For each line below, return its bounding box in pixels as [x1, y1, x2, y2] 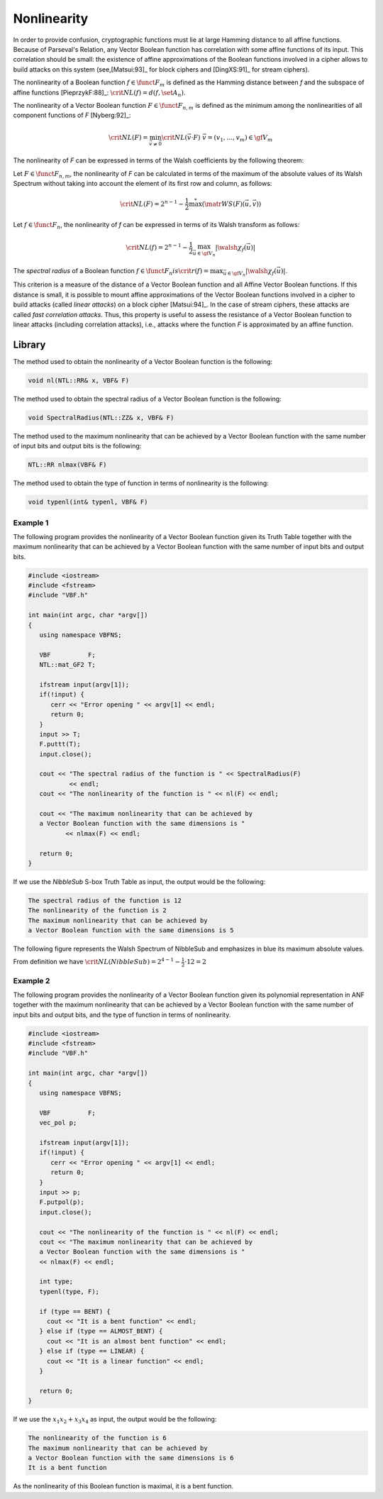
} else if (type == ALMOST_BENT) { [39, 1327, 163, 1335]
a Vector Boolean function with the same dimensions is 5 [28, 926, 234, 934]
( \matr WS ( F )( [201, 199, 245, 208]
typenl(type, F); [39, 1288, 99, 1295]
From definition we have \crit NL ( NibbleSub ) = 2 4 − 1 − [13, 956, 181, 966]
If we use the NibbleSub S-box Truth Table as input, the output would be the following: [13, 877, 266, 886]
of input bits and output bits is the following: [13, 442, 142, 450]
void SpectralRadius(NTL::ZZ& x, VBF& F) [28, 414, 174, 421]
